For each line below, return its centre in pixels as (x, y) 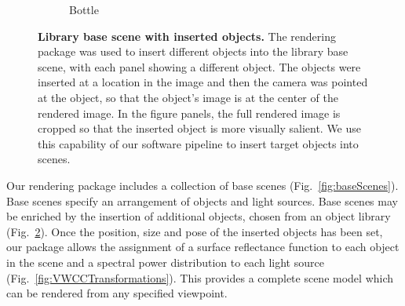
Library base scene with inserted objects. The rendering (187, 36)
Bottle (84, 9)
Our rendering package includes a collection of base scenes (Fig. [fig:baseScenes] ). (202, 185)
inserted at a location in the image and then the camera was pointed (203, 82)
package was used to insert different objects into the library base (193, 51)
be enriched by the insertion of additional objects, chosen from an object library (199, 216)
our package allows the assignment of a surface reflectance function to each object (203, 247)
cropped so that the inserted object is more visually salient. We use (200, 128)
